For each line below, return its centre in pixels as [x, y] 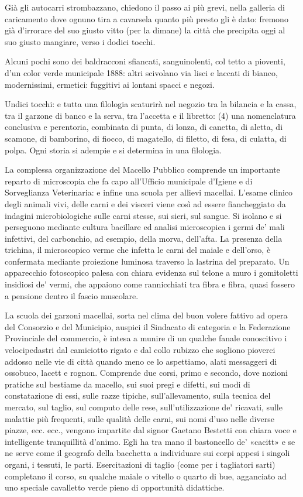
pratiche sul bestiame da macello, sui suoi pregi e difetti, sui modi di [128, 384]
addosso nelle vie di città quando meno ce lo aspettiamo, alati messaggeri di [141, 361]
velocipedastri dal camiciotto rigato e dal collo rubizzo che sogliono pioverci [140, 350]
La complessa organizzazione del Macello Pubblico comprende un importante [142, 169]
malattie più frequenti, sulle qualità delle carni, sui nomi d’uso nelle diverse [140, 418]
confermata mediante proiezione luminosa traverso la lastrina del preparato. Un [147, 261]
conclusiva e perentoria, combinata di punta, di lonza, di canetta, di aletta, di [144, 127]
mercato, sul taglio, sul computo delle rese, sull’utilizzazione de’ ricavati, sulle [144, 407]
